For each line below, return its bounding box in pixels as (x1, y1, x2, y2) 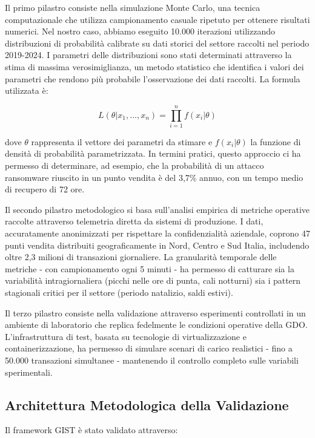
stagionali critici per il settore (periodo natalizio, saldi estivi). (5, 286, 233, 298)
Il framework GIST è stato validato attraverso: (5, 423, 178, 436)
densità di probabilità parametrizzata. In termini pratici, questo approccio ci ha (5, 147, 301, 160)
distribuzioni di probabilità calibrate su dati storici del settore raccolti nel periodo (5, 36, 310, 49)
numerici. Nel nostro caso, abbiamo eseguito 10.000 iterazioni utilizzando (5, 25, 276, 38)
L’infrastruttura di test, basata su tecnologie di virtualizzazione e (5, 330, 247, 342)
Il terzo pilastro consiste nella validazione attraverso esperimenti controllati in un (5, 306, 306, 319)
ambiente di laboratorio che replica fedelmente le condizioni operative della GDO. (5, 318, 308, 331)
